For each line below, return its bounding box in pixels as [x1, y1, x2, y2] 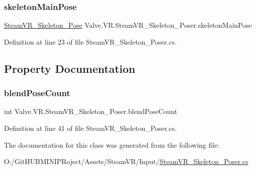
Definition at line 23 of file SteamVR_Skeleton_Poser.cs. [4, 36, 177, 47]
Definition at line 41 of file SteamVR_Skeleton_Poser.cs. [4, 123, 177, 133]
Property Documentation [4, 60, 136, 76]
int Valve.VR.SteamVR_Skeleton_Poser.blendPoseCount [4, 106, 177, 116]
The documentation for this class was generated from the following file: [4, 139, 219, 150]
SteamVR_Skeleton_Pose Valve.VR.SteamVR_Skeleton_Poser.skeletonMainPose [4, 20, 252, 30]
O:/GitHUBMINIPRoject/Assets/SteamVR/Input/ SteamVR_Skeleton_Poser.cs [4, 156, 249, 167]
